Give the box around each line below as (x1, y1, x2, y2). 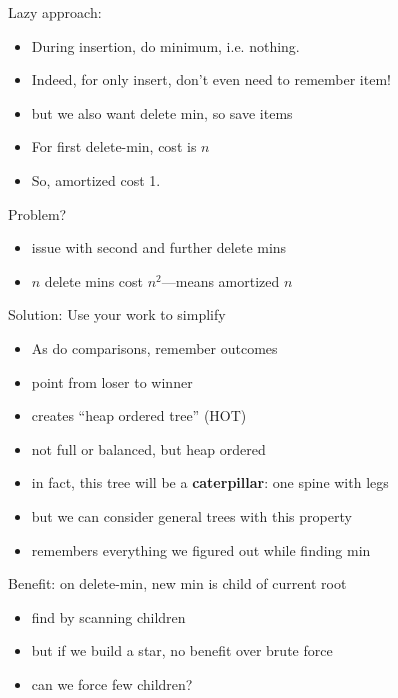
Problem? (8, 203, 67, 224)
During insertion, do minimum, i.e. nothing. (31, 35, 300, 56)
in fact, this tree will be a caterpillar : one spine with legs (31, 472, 389, 493)
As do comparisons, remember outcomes (31, 337, 278, 358)
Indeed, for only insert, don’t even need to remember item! (31, 69, 391, 90)
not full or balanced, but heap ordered (31, 438, 266, 459)
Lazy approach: (8, 2, 102, 22)
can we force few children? (31, 673, 193, 694)
